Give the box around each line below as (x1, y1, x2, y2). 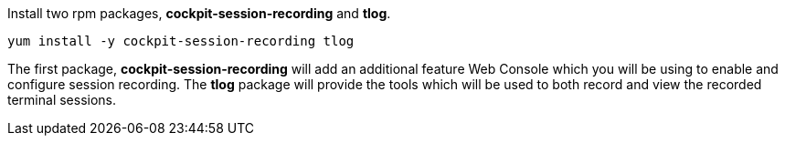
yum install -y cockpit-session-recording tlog (7, 34, 355, 48)
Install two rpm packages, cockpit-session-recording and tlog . (7, 5, 391, 21)
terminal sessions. (7, 92, 117, 107)
